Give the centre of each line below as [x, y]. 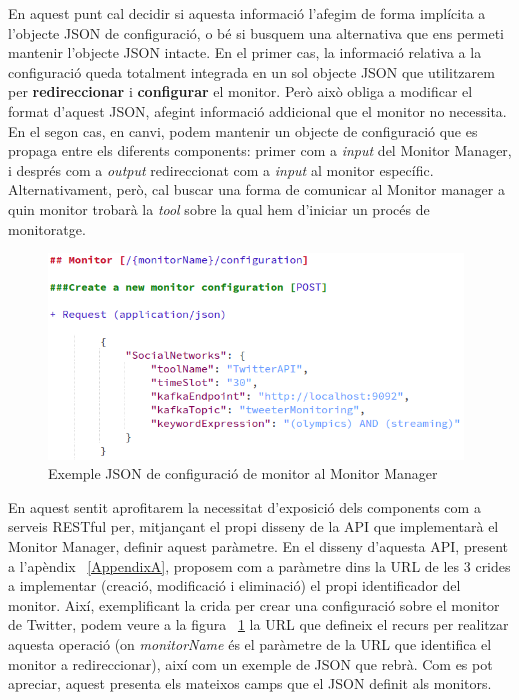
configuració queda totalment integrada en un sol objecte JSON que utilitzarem [251, 71]
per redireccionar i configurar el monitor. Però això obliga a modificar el [240, 91]
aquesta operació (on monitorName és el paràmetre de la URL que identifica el [250, 644]
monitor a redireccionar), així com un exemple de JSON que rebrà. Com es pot [250, 663]
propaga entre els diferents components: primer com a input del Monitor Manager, [260, 150]
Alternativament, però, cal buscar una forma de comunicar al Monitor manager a [256, 189]
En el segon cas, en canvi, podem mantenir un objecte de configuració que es [243, 130]
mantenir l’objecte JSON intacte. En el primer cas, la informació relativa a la [245, 52]
